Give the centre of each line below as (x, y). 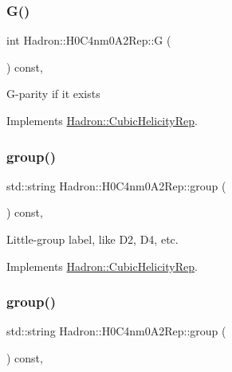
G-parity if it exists (53, 94)
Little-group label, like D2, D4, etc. (92, 239)
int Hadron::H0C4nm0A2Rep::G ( (89, 40)
